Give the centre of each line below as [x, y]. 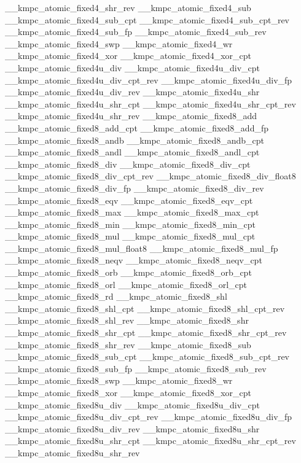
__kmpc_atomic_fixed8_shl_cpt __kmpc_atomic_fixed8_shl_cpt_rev [145, 308]
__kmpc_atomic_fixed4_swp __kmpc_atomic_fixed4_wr [119, 43]
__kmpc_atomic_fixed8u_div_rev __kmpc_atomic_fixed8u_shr [132, 428]
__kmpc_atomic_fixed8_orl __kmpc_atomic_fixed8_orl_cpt [126, 284]
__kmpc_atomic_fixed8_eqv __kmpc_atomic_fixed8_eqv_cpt [129, 200]
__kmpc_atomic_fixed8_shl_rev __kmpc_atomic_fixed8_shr [127, 320]
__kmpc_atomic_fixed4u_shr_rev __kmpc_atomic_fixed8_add [131, 116]
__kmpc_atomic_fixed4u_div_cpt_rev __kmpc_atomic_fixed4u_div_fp [149, 80]
